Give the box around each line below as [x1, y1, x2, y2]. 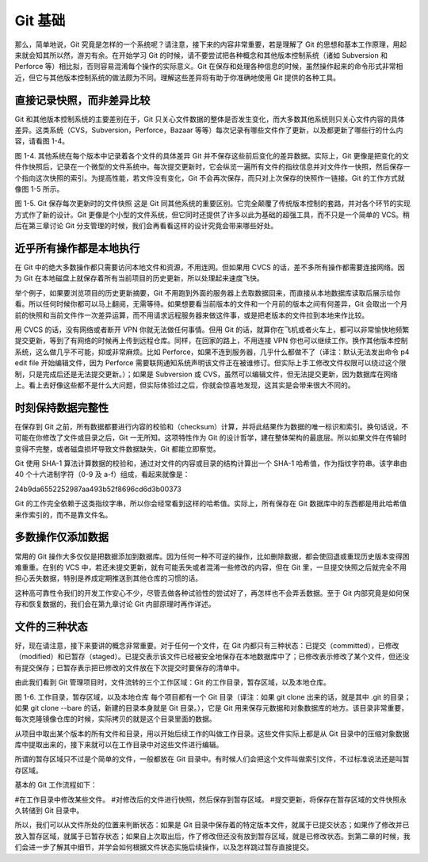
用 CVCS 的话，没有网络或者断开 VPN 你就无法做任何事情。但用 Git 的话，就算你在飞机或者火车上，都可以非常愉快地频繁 [14, 325, 410, 334]
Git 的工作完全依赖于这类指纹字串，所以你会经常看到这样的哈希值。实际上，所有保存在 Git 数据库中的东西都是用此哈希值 [14, 499, 407, 509]
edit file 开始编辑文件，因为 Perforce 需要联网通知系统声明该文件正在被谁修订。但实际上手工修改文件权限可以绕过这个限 [14, 358, 407, 368]
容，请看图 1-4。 [14, 136, 70, 146]
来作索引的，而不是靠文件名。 [14, 509, 113, 519]
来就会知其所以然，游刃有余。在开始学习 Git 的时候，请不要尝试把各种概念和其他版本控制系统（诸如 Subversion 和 [14, 50, 388, 59]
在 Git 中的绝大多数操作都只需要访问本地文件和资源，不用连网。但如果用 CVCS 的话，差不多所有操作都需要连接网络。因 [14, 262, 405, 273]
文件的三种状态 [14, 620, 88, 633]
